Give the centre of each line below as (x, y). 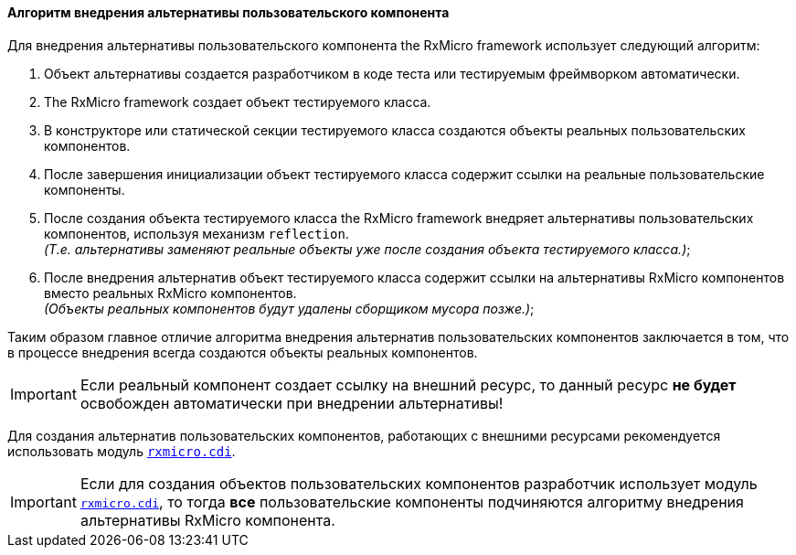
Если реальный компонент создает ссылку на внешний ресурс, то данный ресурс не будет (408, 384)
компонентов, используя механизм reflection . (196, 233)
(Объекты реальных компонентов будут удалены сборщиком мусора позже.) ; (289, 308)
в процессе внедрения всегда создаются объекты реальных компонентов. (243, 352)
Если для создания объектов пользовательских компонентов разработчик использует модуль (419, 483)
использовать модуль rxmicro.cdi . (122, 451)
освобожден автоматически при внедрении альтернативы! (292, 403)
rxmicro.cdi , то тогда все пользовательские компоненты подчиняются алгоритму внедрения (412, 502)
